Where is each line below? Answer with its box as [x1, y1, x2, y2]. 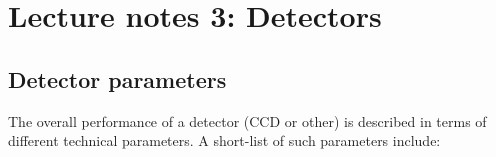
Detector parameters [8, 63, 227, 94]
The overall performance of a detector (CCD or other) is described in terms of [8, 110, 487, 131]
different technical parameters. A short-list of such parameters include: [8, 130, 441, 151]
